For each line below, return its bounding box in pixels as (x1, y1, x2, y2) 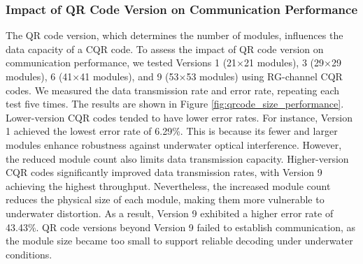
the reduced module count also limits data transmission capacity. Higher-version (6, 151, 349, 166)
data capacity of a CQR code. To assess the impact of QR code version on (6, 41, 324, 56)
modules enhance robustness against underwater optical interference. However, (6, 137, 342, 152)
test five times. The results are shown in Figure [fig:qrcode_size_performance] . (6, 96, 344, 111)
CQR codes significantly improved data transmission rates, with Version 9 (6, 165, 322, 179)
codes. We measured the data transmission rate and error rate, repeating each (6, 82, 340, 97)
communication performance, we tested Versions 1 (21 (6, 55, 237, 70)
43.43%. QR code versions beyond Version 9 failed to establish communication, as (6, 219, 356, 234)
